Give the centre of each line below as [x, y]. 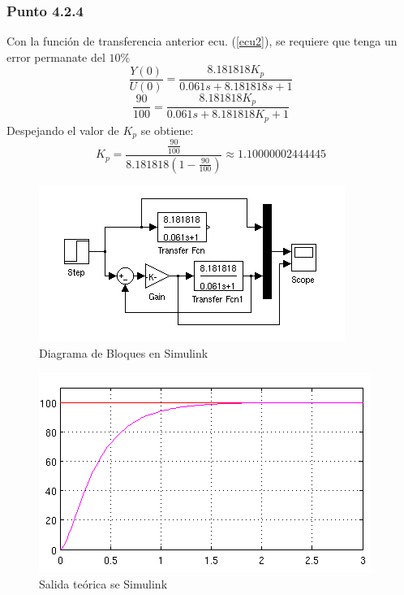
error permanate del [56, 56]
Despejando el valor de [63, 130]
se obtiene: [167, 130]
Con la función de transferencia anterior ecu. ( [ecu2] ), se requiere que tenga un [202, 41]
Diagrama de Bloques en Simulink [124, 353]
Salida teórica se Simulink [103, 584]
